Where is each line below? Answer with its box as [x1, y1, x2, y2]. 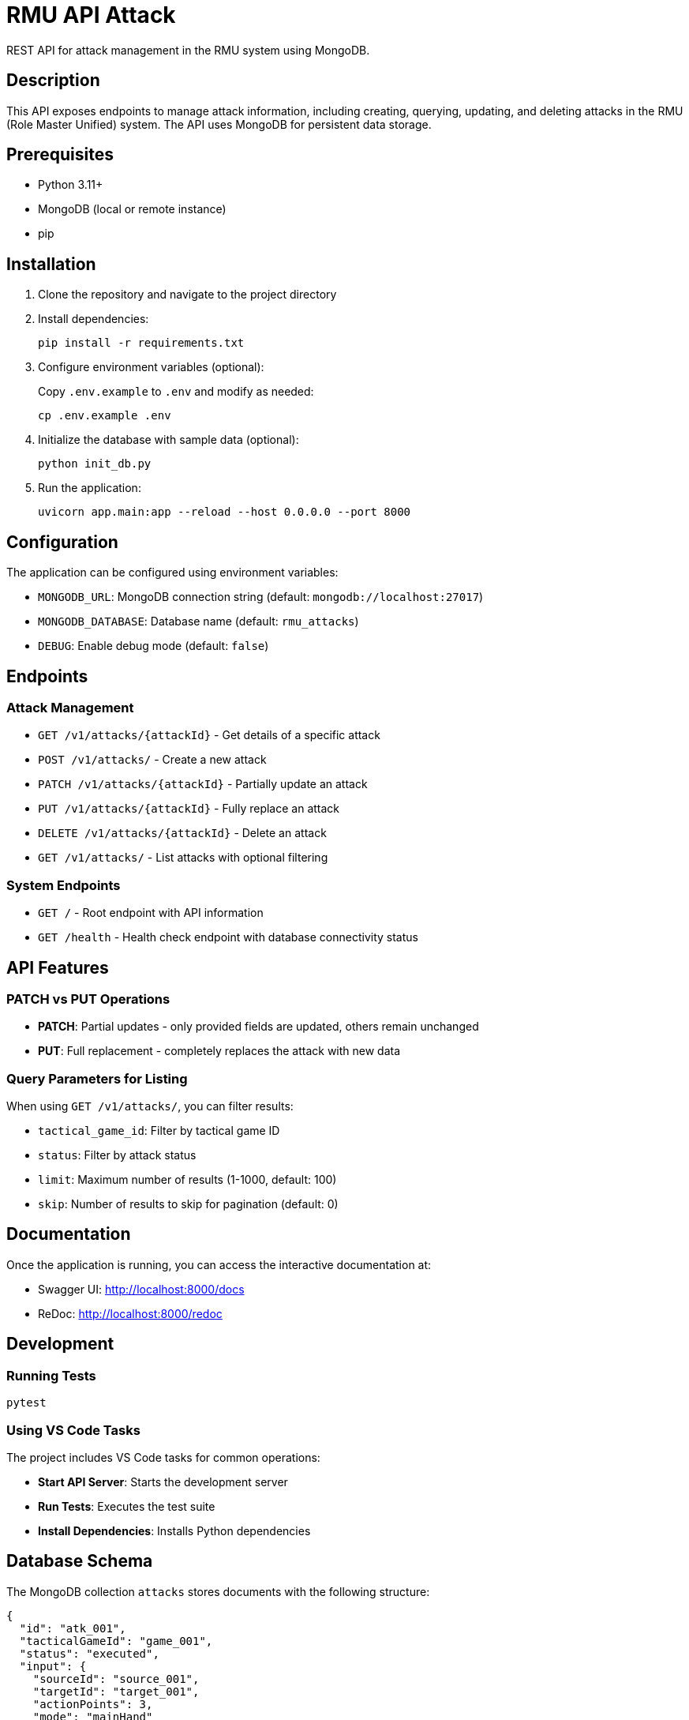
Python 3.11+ [38, 178, 103, 192]
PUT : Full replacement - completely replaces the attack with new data [38, 1044, 401, 1058]
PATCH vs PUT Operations [6, 990, 170, 1007]
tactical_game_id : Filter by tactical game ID [38, 1124, 280, 1138]
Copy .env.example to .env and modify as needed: [38, 385, 314, 399]
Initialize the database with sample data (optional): [38, 433, 299, 447]
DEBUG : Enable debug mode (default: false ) [38, 639, 269, 653]
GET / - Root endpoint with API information [38, 906, 264, 920]
